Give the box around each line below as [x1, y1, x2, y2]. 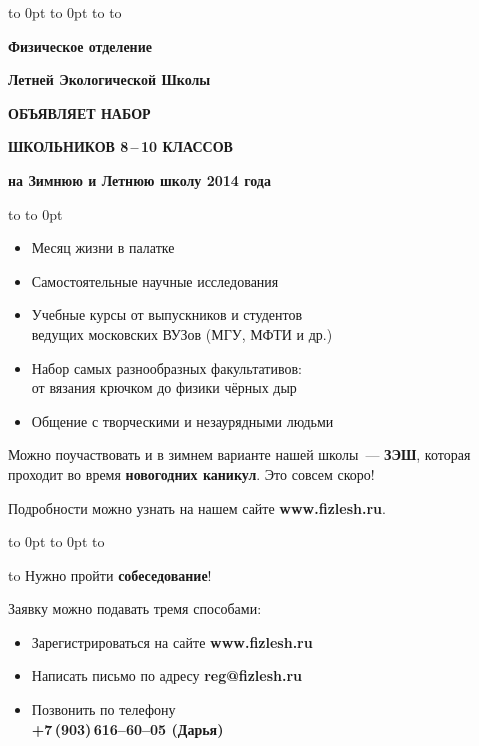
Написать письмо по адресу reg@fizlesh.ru [31, 665, 303, 686]
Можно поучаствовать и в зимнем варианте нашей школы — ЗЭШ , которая [8, 444, 471, 465]
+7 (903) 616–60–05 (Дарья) [31, 718, 224, 739]
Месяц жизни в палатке [31, 237, 175, 258]
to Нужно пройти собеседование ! [8, 564, 212, 585]
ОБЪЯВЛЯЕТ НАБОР [8, 102, 151, 123]
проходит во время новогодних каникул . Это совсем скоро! [8, 463, 375, 484]
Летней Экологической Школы [8, 69, 211, 90]
